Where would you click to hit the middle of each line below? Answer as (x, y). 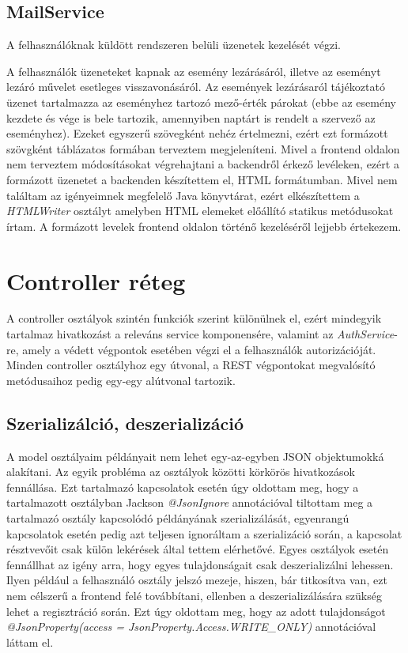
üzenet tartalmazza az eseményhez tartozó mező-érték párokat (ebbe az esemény (201, 102)
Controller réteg (96, 280)
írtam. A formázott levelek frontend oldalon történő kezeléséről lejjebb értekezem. (204, 226)
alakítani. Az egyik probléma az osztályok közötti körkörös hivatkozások (181, 472)
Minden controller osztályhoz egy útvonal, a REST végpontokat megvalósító (191, 365)
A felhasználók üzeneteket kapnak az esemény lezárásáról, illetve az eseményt (194, 71)
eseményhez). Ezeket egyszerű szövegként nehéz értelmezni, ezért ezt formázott (197, 133)
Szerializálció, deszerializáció (125, 423)
